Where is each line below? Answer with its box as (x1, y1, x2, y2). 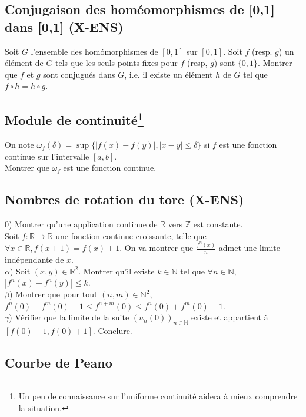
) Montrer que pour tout (9, 288, 98, 300)
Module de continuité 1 (5, 108, 144, 129)
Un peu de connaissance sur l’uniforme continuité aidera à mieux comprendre (18, 390, 298, 402)
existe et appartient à (191, 311, 268, 323)
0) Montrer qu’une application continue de (5, 218, 158, 230)
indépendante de (5, 253, 64, 266)
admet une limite (218, 241, 281, 254)
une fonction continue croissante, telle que (55, 229, 207, 241)
